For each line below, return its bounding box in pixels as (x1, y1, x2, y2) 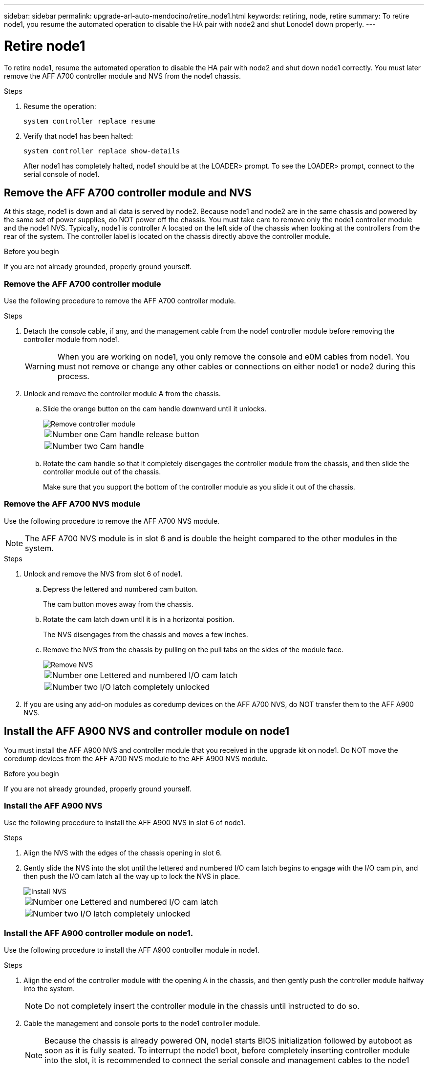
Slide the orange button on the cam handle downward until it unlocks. (43, 405, 267, 413)
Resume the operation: (23, 102, 96, 110)
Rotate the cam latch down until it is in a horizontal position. (43, 615, 235, 623)
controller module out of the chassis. (43, 468, 161, 476)
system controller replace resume (23, 117, 155, 125)
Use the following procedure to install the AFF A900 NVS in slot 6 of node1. (4, 818, 246, 827)
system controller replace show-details (23, 147, 180, 155)
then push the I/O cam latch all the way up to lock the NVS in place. (23, 872, 240, 881)
